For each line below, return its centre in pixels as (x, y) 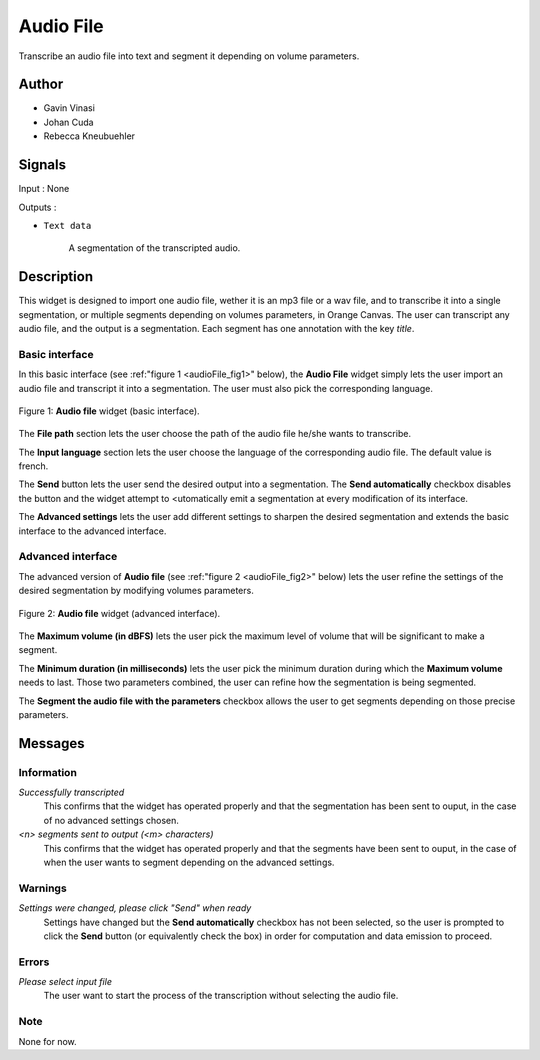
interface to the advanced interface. (92, 531)
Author (41, 84)
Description (56, 276)
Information (47, 772)
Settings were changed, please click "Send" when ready (135, 908)
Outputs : (37, 207)
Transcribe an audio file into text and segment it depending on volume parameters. (189, 56)
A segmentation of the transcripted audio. (154, 248)
